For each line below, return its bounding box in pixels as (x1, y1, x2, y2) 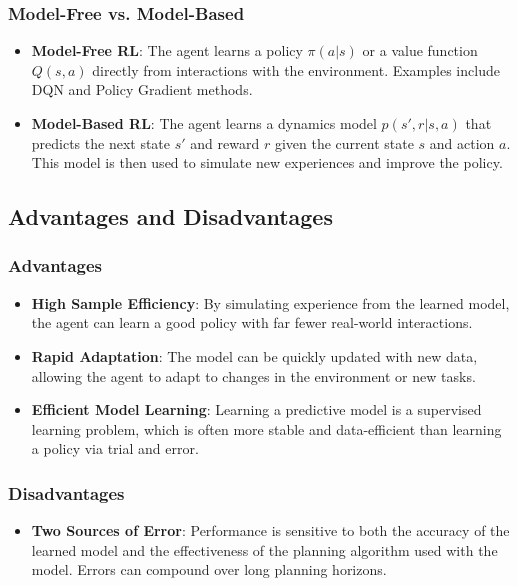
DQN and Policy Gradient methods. (31, 79, 253, 100)
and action (429, 132, 495, 153)
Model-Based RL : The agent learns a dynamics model (31, 113, 377, 133)
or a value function (362, 40, 478, 61)
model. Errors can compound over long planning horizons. (31, 559, 387, 580)
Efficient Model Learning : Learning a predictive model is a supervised (31, 399, 482, 420)
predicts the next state (31, 132, 171, 153)
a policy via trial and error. (31, 438, 199, 459)
